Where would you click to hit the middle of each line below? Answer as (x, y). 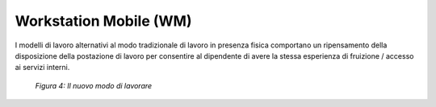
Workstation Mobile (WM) (103, 21)
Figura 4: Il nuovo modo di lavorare (94, 85)
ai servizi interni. (42, 68)
